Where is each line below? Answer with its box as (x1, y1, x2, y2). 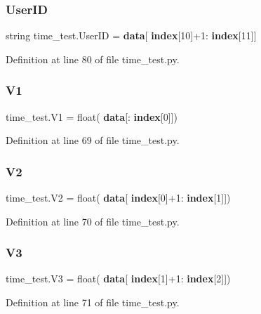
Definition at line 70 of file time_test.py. (6, 214, 180, 228)
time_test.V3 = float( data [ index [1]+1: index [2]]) (6, 271, 231, 286)
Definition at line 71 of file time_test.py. (6, 295, 180, 310)
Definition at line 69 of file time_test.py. (6, 133, 180, 148)
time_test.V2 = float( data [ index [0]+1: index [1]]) (6, 190, 231, 205)
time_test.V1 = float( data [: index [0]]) (6, 109, 178, 124)
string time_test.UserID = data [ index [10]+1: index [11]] (6, 28, 257, 43)
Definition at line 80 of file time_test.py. (6, 51, 180, 66)
